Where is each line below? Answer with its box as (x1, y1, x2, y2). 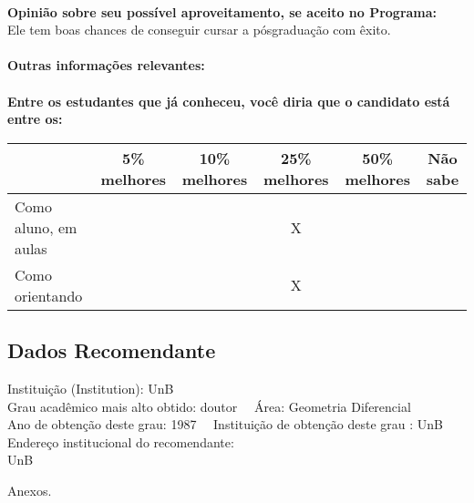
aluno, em (15, 216, 77, 238)
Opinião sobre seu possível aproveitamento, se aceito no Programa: (7, 2, 438, 21)
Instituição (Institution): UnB (7, 378, 174, 397)
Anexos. (7, 480, 52, 499)
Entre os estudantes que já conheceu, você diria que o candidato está (7, 91, 450, 110)
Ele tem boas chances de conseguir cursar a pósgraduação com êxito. (7, 20, 391, 39)
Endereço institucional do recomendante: (7, 432, 234, 451)
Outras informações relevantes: (7, 56, 205, 75)
